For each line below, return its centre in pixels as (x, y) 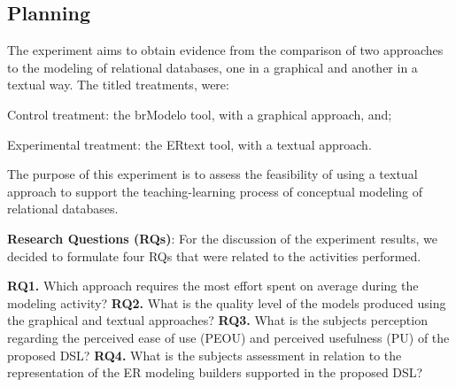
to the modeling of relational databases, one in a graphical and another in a (213, 67)
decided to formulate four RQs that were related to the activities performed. (214, 255)
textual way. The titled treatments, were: (118, 85)
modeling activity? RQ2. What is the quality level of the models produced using (227, 302)
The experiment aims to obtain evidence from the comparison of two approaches (225, 50)
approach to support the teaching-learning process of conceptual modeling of (215, 191)
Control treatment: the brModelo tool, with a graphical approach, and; (200, 114)
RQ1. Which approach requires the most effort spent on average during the (213, 286)
